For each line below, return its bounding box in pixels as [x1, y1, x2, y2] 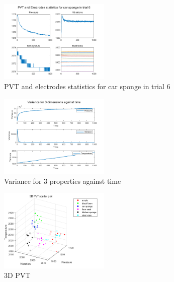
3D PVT [4, 270, 31, 280]
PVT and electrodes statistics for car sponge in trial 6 [4, 81, 170, 92]
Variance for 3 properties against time [4, 175, 121, 186]
